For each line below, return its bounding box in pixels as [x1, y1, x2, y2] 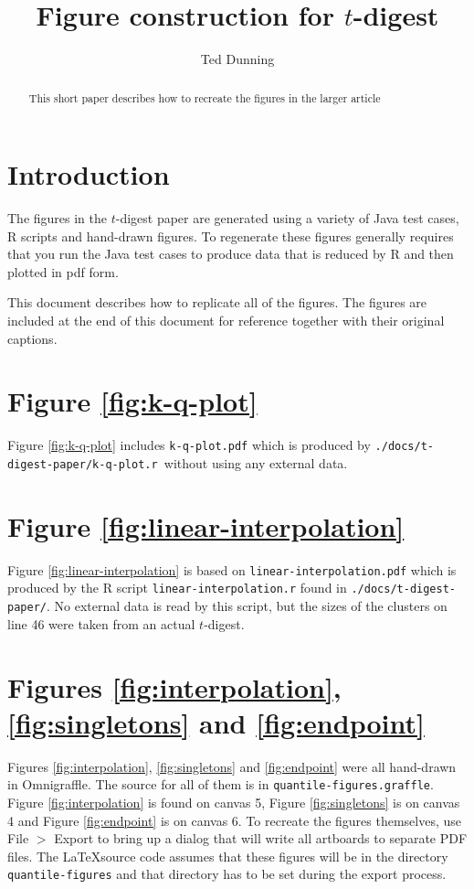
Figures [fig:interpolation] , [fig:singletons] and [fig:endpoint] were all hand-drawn [7, 756, 457, 776]
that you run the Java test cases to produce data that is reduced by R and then [7, 244, 454, 263]
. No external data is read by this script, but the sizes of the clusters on [46, 596, 448, 616]
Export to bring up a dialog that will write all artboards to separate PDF [54, 829, 468, 848]
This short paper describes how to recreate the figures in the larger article [28, 90, 381, 105]
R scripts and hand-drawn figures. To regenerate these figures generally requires [7, 226, 454, 245]
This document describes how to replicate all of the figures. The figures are [7, 293, 427, 312]
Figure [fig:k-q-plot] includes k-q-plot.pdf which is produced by [7, 435, 371, 455]
